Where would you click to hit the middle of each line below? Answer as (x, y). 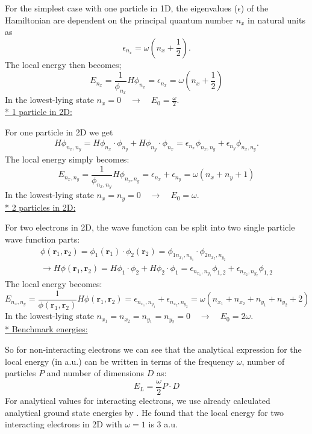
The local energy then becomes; (63, 64)
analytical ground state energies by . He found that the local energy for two (145, 412)
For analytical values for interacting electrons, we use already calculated (138, 400)
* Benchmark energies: (46, 329)
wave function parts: (42, 239)
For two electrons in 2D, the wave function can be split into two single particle (150, 227)
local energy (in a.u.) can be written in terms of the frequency (120, 361)
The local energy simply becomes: (67, 159)
